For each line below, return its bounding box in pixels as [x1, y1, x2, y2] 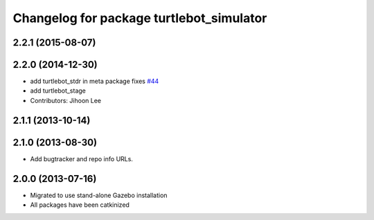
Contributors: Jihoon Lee [30, 96, 102, 104]
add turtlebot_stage [30, 86, 87, 95]
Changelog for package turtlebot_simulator [12, 10, 267, 26]
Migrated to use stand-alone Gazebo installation [30, 191, 168, 199]
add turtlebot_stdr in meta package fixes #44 [30, 77, 159, 86]
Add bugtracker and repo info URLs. [30, 154, 133, 163]
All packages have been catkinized [30, 201, 130, 209]
